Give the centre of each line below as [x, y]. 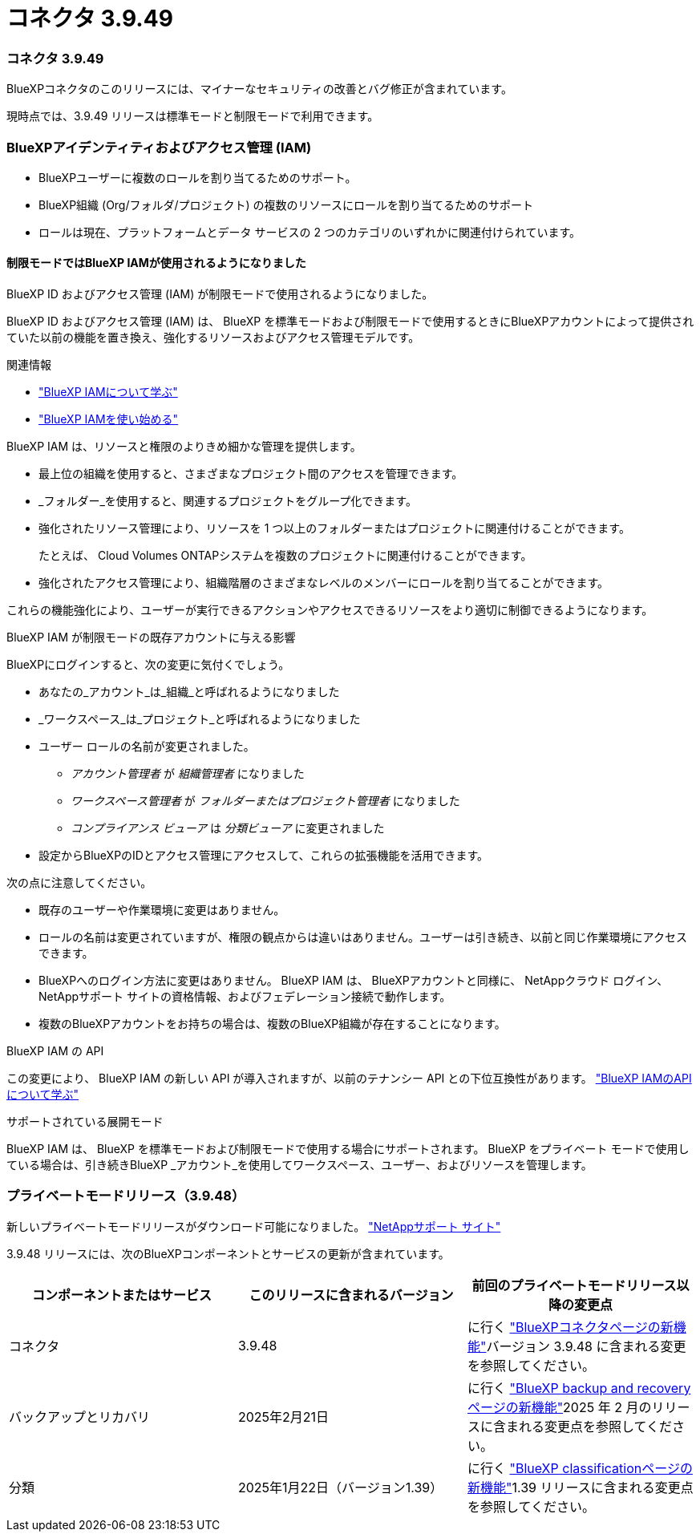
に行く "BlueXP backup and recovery [579, 1388]
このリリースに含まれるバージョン [351, 1295]
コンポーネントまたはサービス [121, 1295]
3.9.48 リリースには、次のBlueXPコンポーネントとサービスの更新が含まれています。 [228, 1253]
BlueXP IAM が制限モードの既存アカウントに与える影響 [151, 637]
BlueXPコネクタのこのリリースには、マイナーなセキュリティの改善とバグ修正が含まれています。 [259, 89]
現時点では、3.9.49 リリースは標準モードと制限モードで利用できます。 [193, 116]
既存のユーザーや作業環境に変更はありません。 [162, 910]
